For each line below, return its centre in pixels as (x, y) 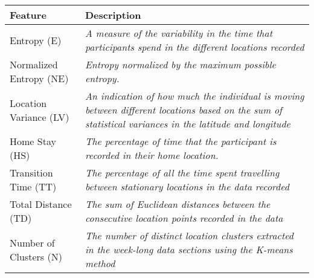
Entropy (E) (36, 40)
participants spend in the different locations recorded (194, 47)
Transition (31, 173)
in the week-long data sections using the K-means (189, 249)
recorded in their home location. (152, 155)
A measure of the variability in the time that (178, 33)
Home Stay (33, 141)
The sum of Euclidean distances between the (178, 204)
